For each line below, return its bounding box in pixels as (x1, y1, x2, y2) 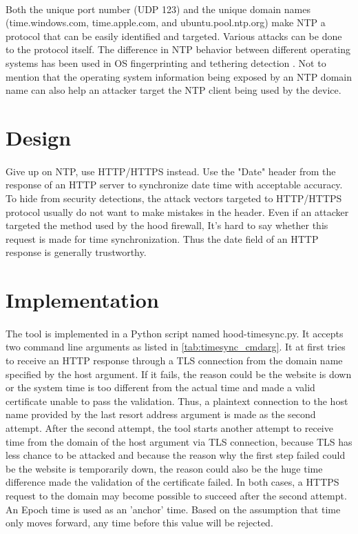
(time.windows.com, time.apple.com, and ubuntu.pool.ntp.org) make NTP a (6, 15, 326, 30)
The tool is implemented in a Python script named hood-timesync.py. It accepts (6, 326, 344, 340)
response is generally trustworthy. (6, 245, 147, 259)
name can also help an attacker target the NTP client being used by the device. (6, 83, 341, 97)
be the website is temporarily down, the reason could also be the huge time (6, 461, 323, 475)
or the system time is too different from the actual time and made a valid (6, 380, 315, 395)
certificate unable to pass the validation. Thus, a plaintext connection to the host (6, 393, 348, 408)
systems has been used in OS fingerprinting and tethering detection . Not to (6, 55, 326, 70)
